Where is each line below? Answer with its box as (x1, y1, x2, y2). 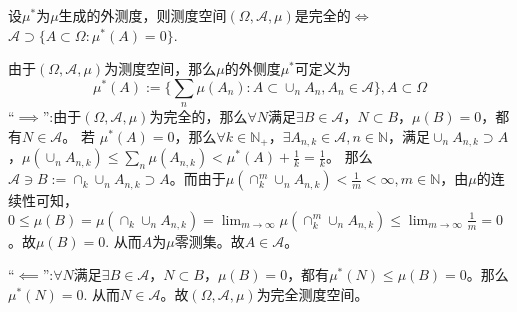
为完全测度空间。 (256, 284, 369, 305)
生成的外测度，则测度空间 (58, 5, 227, 25)
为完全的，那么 (149, 106, 248, 127)
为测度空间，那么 (104, 58, 217, 79)
